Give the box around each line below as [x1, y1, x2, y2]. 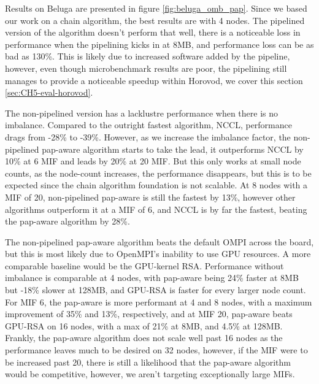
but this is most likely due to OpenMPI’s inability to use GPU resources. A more [5, 247, 311, 260]
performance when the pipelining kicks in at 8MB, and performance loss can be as [5, 37, 314, 50]
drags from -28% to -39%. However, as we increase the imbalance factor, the [5, 130, 291, 143]
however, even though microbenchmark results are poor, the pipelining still [5, 61, 287, 74]
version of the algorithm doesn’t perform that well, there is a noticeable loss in [5, 26, 301, 39]
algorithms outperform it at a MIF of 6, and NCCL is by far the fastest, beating [5, 202, 307, 215]
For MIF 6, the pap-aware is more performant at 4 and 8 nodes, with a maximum [5, 295, 312, 308]
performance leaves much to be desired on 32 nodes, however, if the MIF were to [5, 344, 308, 356]
